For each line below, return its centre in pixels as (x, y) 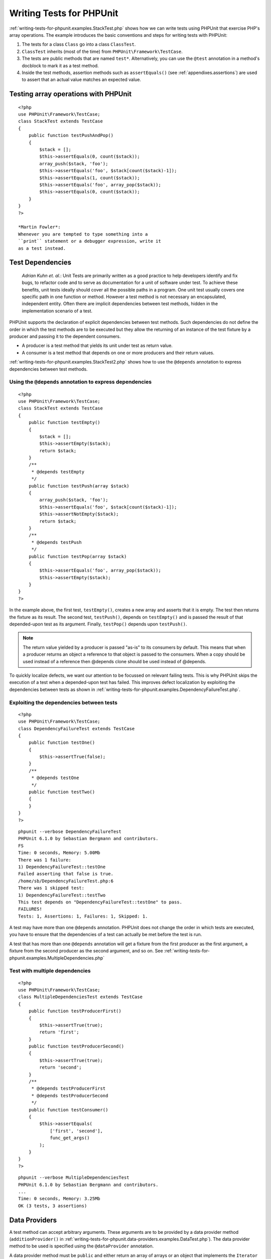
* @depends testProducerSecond (70, 1096)
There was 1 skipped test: (51, 888)
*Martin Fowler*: (39, 227)
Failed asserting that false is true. (66, 874)
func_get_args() (70, 1138)
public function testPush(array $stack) (79, 486)
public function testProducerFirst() (75, 1011)
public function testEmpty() (64, 423)
